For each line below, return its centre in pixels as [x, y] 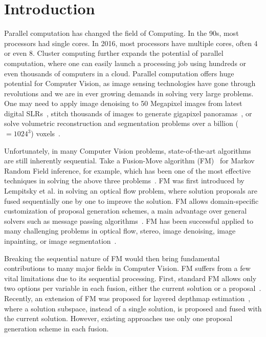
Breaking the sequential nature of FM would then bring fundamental [112, 258]
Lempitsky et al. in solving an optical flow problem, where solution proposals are [131, 191]
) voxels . [46, 133]
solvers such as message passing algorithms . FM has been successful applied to [129, 220]
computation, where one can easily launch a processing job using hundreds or [125, 63]
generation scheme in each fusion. [57, 328]
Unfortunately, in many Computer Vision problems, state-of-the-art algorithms [128, 150]
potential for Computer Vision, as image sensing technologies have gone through [130, 83]
